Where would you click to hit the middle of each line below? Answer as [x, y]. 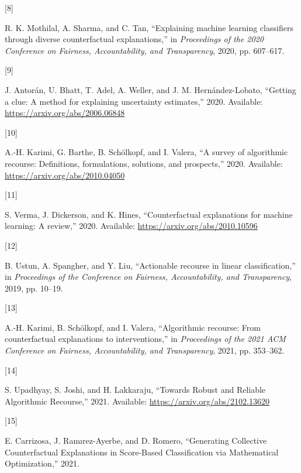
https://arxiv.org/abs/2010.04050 [65, 175]
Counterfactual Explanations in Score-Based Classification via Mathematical [142, 452]
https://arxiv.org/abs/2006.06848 [65, 113]
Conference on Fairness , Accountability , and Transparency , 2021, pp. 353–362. [145, 350]
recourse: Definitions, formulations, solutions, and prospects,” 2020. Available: [144, 163]
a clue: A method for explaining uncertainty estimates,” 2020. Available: [134, 101]
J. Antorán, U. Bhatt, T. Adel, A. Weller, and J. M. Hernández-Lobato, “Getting [150, 89]
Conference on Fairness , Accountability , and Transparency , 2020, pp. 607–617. [145, 50]
